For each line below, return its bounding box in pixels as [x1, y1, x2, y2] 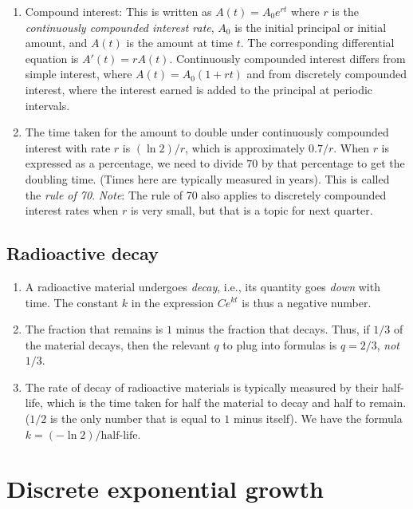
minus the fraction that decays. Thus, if [175, 321, 370, 337]
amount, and [25, 34, 88, 51]
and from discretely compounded [246, 65, 407, 82]
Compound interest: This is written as [25, 3, 212, 19]
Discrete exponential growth [6, 472, 324, 505]
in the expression [131, 294, 214, 310]
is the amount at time [126, 34, 234, 51]
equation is [25, 49, 79, 66]
